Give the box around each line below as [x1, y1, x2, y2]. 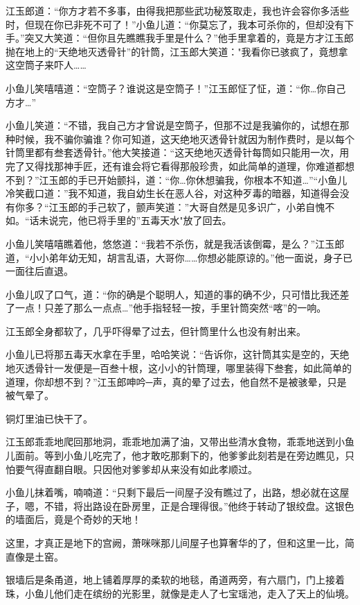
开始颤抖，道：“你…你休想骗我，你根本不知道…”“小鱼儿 [97, 172, 348, 187]
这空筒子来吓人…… [6, 58, 87, 72]
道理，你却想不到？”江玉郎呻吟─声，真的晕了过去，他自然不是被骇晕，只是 [6, 374, 347, 389]
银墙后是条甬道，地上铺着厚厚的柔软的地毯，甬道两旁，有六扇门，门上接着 [6, 572, 345, 587]
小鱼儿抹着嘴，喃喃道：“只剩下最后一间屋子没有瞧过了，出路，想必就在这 [6, 485, 340, 500]
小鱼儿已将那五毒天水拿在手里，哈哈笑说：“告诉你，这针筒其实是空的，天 [6, 347, 340, 361]
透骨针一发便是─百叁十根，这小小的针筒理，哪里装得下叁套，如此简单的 [24, 361, 352, 375]
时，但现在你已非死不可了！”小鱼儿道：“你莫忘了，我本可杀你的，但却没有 [6, 17, 345, 31]
